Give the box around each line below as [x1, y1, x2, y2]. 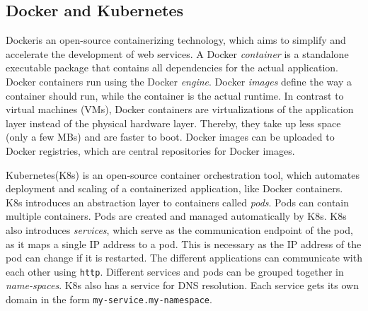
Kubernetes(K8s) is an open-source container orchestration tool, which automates [6, 167, 360, 182]
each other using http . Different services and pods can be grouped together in [6, 264, 344, 278]
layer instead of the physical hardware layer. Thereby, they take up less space [6, 115, 341, 130]
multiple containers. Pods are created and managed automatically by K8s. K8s [6, 209, 347, 223]
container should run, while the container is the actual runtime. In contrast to [6, 88, 344, 102]
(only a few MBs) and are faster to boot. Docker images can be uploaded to [6, 129, 335, 144]
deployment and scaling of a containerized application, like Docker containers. [6, 181, 343, 196]
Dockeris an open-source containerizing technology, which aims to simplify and [6, 33, 346, 47]
